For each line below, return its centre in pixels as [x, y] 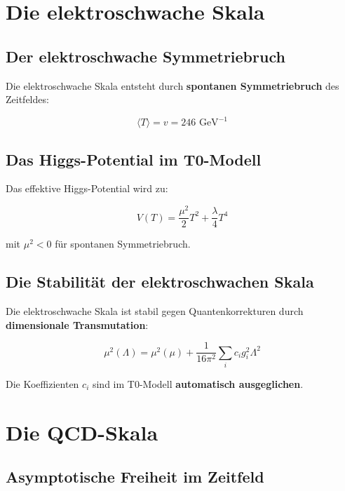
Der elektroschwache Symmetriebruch [146, 56]
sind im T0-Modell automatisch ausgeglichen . [198, 383]
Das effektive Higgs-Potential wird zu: [87, 188]
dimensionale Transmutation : [77, 324]
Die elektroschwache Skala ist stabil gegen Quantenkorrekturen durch [155, 311]
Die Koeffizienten [42, 383]
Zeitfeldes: [27, 99]
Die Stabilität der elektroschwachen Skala [160, 282]
